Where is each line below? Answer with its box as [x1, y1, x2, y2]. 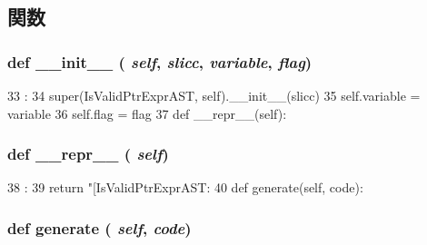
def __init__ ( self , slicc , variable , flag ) [7, 50, 313, 73]
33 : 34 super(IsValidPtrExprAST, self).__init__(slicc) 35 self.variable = [7, 86, 421, 104]
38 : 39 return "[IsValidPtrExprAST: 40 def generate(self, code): [7, 178, 363, 197]
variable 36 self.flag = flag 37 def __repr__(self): [7, 103, 287, 122]
